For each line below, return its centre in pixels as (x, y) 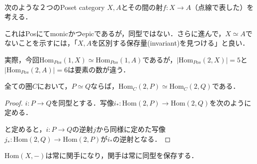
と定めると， (25, 129)
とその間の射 (142, 7)
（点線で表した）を (222, 7)
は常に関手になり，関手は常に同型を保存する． (122, 155)
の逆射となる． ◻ (141, 138)
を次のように (230, 102)
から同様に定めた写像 (131, 129)
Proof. (14, 102)
